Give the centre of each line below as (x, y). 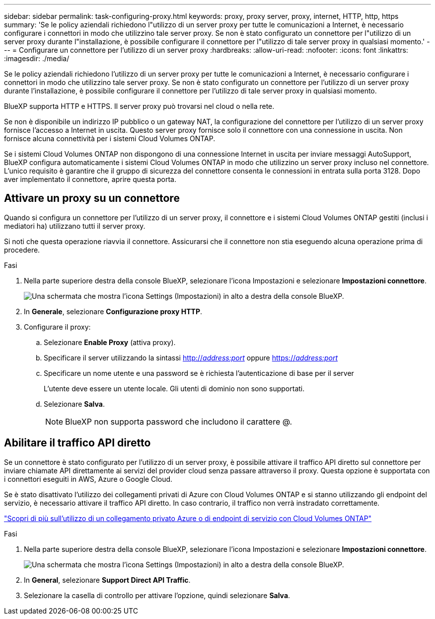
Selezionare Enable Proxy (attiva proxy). (110, 342)
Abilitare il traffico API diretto (77, 443)
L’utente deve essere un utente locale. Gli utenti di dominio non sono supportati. (174, 388)
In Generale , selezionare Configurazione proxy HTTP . (113, 311)
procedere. (22, 250)
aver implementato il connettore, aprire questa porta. (90, 179)
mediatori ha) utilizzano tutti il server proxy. (75, 226)
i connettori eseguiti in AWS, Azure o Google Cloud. (88, 479)
